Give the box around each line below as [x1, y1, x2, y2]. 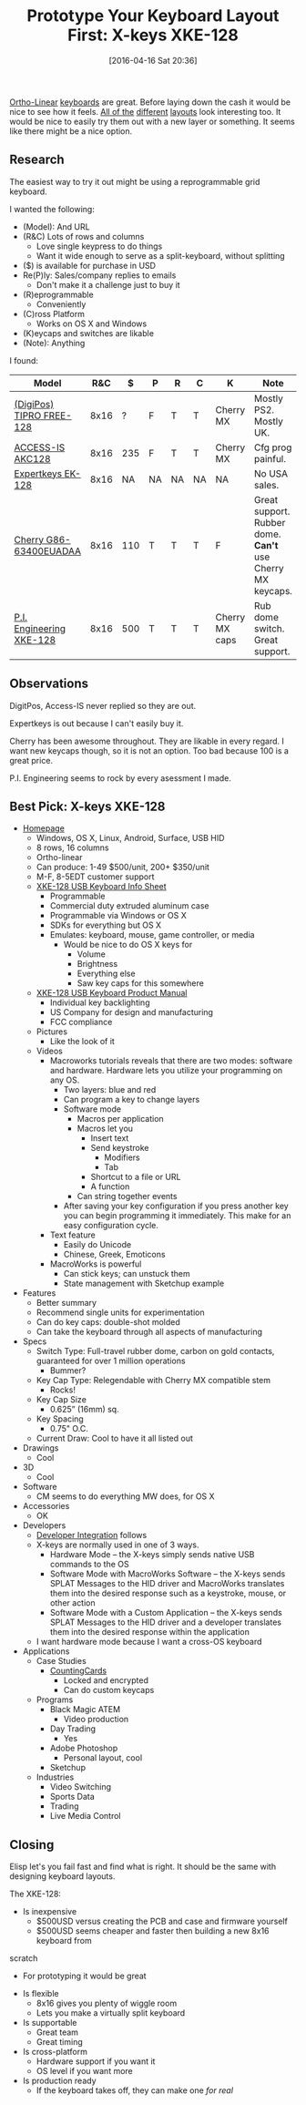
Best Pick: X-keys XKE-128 [9, 798, 166, 814]
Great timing [36, 2037, 84, 2048]
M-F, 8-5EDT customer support [36, 871, 155, 882]
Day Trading [49, 1723, 97, 1734]
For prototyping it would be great [22, 1970, 148, 1982]
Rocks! [49, 1384, 76, 1395]
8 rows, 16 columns [36, 842, 109, 853]
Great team [36, 2027, 79, 2038]
